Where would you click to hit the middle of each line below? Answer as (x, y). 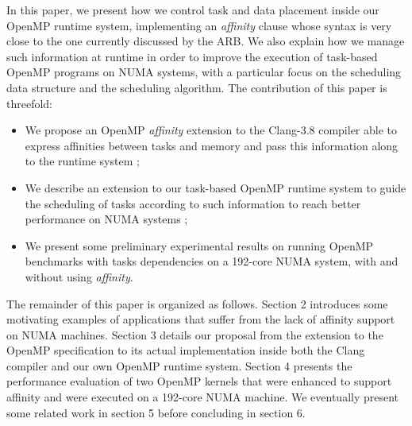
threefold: (30, 103)
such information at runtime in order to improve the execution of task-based (192, 56)
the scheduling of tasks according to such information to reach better (193, 203)
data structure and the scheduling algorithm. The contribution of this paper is (197, 87)
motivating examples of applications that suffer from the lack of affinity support (201, 319)
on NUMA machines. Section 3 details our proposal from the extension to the (195, 334)
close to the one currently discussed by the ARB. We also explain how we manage (206, 41)
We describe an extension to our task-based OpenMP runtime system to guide (216, 187)
